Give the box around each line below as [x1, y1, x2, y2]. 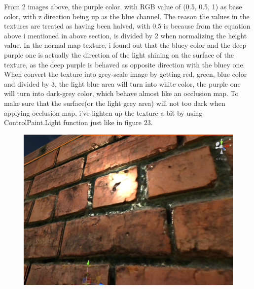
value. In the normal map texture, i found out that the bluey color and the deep [4, 40, 247, 50]
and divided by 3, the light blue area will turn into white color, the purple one [4, 78, 241, 89]
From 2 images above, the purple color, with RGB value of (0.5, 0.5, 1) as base [4, 1, 242, 11]
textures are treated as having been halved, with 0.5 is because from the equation [4, 21, 251, 31]
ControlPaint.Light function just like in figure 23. [4, 117, 153, 128]
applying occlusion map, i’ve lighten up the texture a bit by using [4, 107, 203, 118]
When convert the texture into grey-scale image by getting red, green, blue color [4, 69, 247, 79]
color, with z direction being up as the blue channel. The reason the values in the [4, 11, 250, 21]
